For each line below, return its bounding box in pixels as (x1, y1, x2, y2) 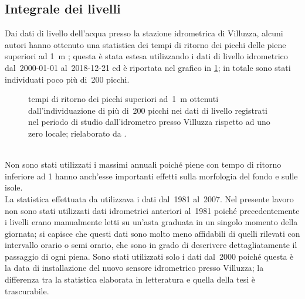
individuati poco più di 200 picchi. (5, 73, 130, 85)
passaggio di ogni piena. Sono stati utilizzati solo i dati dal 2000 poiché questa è (5, 250, 294, 262)
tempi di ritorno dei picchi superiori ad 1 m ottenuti (28, 93, 219, 105)
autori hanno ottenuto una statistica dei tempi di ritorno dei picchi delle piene (5, 38, 286, 50)
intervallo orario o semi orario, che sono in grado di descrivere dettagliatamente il (5, 239, 297, 251)
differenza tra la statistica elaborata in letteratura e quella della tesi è (5, 273, 256, 286)
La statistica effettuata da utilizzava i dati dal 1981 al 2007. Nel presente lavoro (5, 192, 294, 205)
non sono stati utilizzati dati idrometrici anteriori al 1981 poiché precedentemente (5, 204, 300, 216)
